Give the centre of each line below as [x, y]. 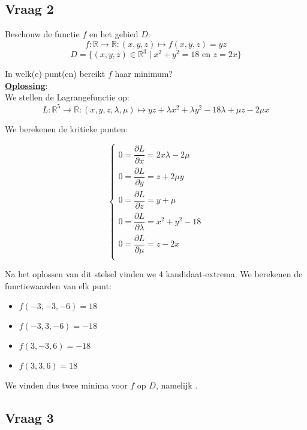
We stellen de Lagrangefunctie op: [67, 97]
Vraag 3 [29, 418]
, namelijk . [177, 385]
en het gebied [114, 34]
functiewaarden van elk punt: [58, 285]
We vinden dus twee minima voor [66, 385]
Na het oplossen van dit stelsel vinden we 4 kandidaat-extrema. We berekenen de [154, 274]
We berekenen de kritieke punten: [67, 128]
